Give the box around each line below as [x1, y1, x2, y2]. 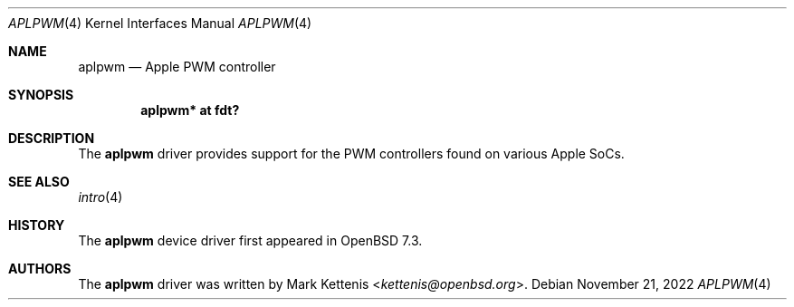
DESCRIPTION [8, 130, 95, 146]
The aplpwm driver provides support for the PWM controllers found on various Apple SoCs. [78, 146, 625, 161]
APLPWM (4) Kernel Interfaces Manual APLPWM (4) [8, 15, 312, 31]
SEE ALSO [8, 174, 70, 189]
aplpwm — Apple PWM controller [78, 59, 276, 74]
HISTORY [8, 217, 65, 233]
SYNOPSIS [8, 87, 74, 102]
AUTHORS [8, 261, 72, 276]
